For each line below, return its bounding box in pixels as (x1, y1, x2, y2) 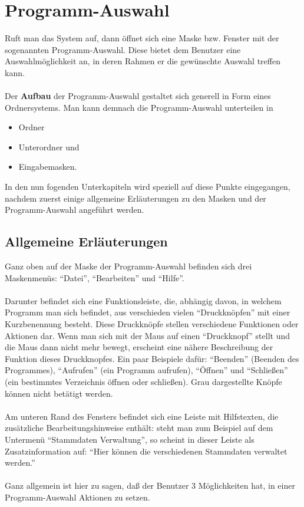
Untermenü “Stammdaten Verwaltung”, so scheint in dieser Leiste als (5, 433, 255, 445)
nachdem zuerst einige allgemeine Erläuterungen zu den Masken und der (5, 192, 266, 204)
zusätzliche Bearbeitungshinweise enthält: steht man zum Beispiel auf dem (5, 422, 273, 434)
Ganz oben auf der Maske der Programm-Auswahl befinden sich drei (5, 260, 252, 272)
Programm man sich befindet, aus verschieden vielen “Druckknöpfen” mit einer (5, 306, 290, 318)
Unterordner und (18, 140, 80, 153)
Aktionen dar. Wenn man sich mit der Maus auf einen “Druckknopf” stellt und (5, 329, 290, 341)
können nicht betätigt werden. (5, 387, 113, 399)
